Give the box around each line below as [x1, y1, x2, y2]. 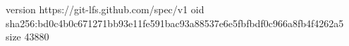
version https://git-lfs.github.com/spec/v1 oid [6, 2, 204, 16]
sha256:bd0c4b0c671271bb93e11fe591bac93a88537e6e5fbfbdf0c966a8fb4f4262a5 [6, 15, 344, 30]
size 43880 [6, 29, 49, 44]
